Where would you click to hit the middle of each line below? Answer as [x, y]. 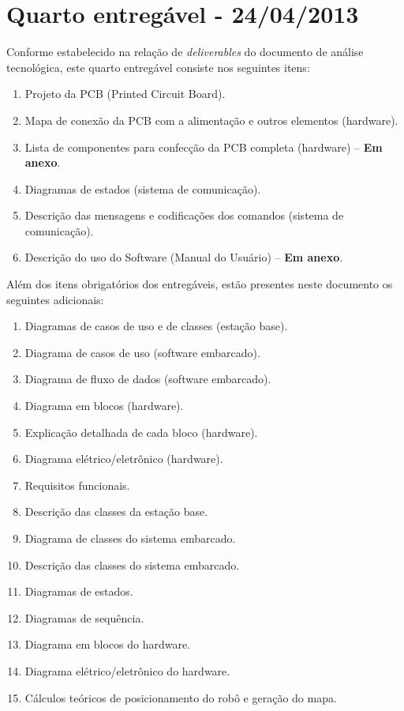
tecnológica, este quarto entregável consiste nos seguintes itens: [158, 67]
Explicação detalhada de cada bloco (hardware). [141, 432]
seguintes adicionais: [55, 299]
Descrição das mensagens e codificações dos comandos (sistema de [184, 215]
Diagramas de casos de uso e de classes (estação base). [156, 326]
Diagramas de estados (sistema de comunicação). [143, 188]
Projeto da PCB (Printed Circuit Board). [125, 94]
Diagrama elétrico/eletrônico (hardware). [124, 459]
